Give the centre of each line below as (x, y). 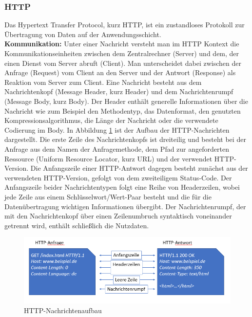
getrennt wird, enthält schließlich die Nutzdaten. (77, 225)
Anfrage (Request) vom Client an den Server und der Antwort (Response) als (120, 72)
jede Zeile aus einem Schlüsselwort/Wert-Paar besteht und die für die (108, 196)
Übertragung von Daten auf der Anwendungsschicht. (83, 34)
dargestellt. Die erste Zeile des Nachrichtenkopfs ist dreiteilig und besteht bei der (125, 139)
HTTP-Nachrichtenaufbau (63, 310)
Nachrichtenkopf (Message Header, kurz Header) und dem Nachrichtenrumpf (119, 91)
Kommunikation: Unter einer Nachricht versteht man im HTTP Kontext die (122, 44)
